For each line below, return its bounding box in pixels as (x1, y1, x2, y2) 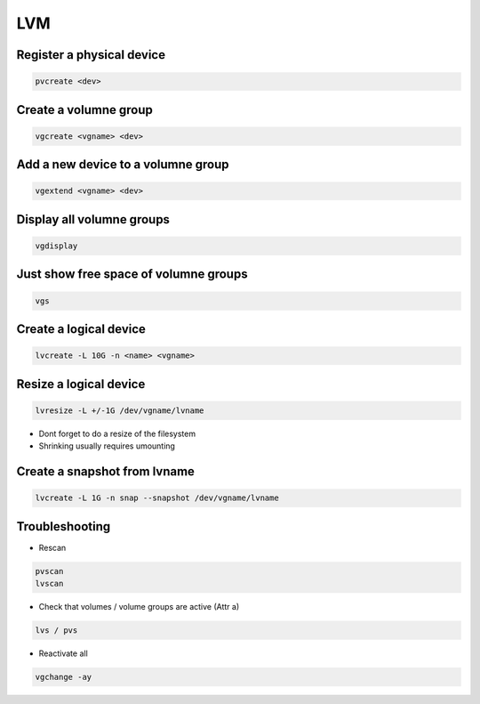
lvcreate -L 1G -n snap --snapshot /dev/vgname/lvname (35, 493, 279, 503)
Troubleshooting (16, 519, 111, 534)
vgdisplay (35, 240, 78, 251)
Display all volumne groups (16, 212, 171, 227)
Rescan (38, 542, 67, 553)
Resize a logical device (16, 376, 146, 392)
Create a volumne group (16, 102, 153, 117)
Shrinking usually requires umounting (38, 441, 175, 451)
